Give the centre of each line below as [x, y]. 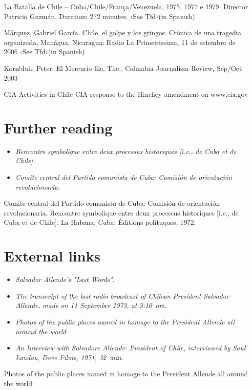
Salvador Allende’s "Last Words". [65, 279]
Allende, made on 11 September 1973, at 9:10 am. [91, 305]
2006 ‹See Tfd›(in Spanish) [44, 52]
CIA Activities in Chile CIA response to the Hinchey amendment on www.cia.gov [126, 94]
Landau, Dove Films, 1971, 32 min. [69, 357]
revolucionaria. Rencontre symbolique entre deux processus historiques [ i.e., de [121, 212]
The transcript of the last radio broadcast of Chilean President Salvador [122, 295]
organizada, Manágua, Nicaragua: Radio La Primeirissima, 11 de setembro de [120, 42]
